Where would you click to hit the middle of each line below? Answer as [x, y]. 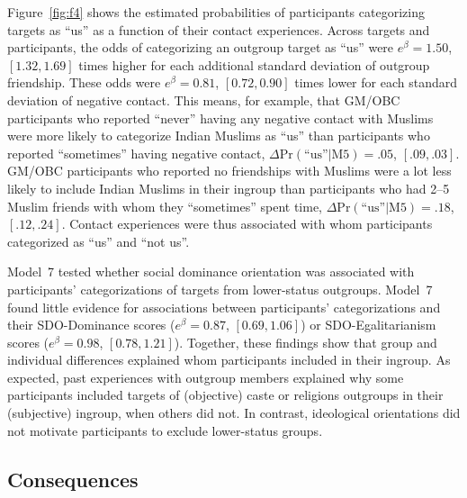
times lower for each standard [376, 82]
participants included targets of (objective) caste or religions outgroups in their [225, 395]
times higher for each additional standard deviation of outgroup [254, 64]
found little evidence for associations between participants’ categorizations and [224, 307]
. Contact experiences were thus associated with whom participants [247, 224]
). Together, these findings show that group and [305, 342]
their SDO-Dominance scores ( [91, 325]
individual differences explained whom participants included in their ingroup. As [229, 360]
